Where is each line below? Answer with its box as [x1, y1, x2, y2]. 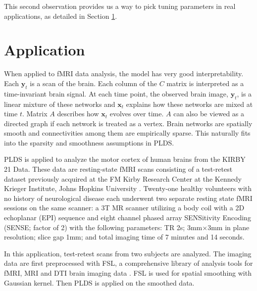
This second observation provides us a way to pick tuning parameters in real [4, 1, 236, 11]
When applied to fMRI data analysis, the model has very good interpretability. [4, 68, 244, 79]
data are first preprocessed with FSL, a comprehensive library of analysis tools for [4, 258, 253, 268]
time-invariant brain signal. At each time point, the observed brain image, [4, 88, 228, 98]
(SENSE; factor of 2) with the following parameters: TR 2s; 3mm [4, 222, 203, 232]
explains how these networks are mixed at [126, 98, 253, 109]
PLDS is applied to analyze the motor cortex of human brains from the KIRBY [4, 154, 246, 164]
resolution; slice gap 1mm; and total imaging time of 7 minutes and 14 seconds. [4, 232, 245, 242]
